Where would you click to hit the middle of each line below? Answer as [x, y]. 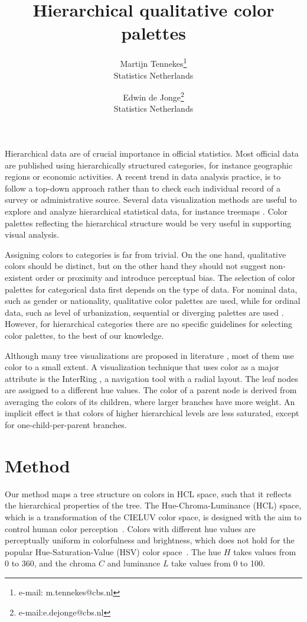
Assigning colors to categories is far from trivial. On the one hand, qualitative [146, 254]
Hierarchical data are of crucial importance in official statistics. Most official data [152, 153]
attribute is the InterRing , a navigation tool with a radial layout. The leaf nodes [151, 378]
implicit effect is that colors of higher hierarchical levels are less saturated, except [152, 413]
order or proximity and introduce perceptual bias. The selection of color [166, 277]
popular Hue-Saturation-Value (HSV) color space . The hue [113, 551]
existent [19, 277]
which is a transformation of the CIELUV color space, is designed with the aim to [153, 516]
